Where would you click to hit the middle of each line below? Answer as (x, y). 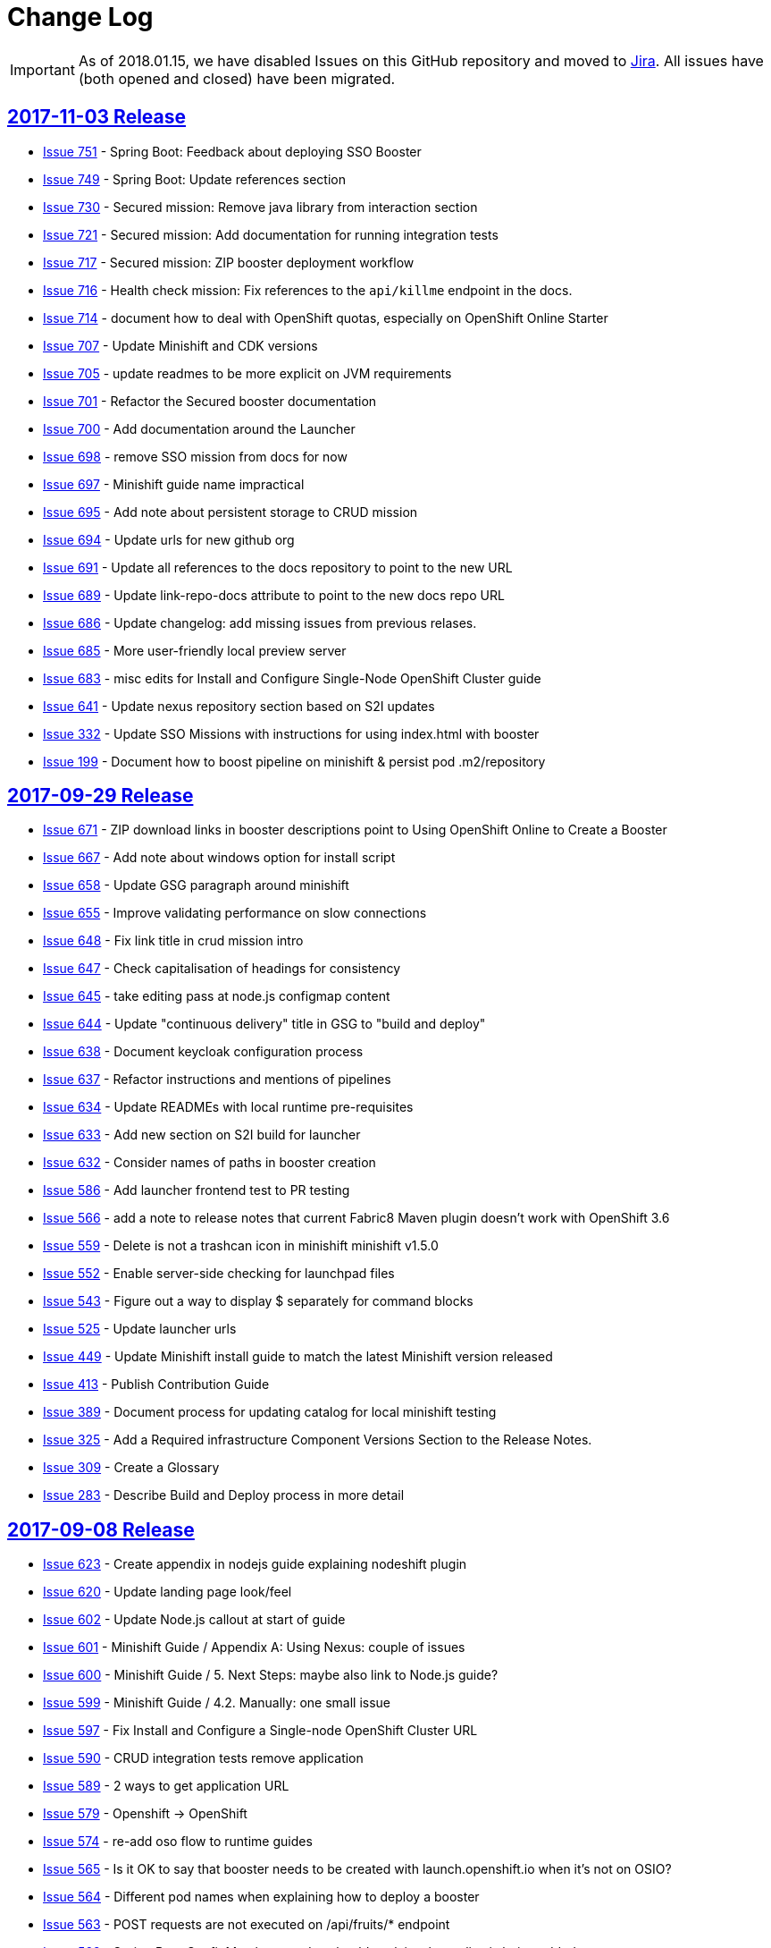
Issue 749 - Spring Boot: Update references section (194, 179)
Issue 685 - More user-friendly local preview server (195, 650)
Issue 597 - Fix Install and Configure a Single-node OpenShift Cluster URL (260, 1731)
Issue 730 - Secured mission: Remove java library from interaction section (260, 207)
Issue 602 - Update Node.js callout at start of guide (194, 1620)
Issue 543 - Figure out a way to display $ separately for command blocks (258, 1301)
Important (42, 69)
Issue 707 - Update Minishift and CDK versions (180, 345)
